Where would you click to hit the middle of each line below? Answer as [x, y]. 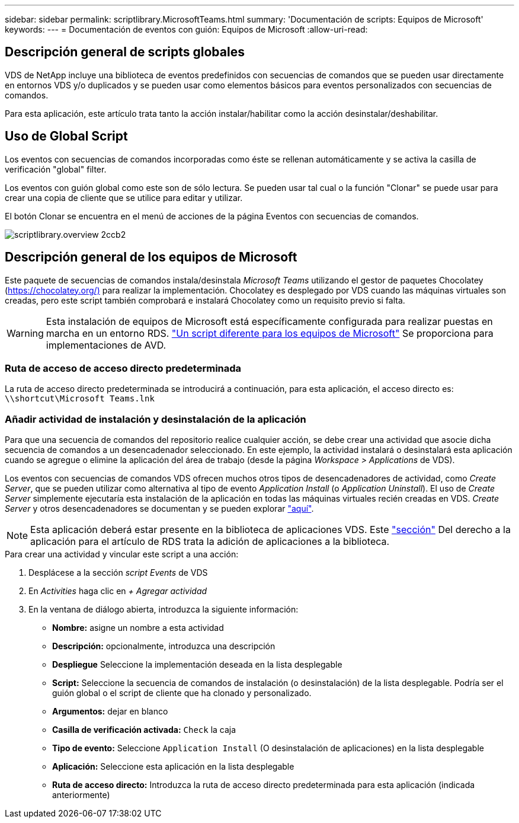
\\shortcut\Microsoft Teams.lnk [80, 399]
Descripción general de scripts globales [125, 52]
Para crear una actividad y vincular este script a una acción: [122, 554]
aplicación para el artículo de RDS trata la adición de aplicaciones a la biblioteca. [210, 542]
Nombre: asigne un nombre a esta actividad [138, 628]
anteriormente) [81, 795]
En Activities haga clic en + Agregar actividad [118, 591]
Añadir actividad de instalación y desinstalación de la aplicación [156, 419]
